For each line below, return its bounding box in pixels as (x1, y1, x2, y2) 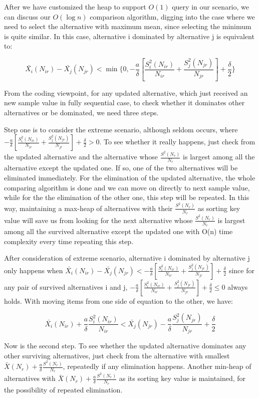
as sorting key (197, 203, 240, 213)
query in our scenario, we (172, 2, 249, 12)
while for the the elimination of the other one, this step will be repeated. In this (4, 192, 249, 203)
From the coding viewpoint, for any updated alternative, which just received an (4, 87, 248, 98)
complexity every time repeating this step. (4, 236, 134, 246)
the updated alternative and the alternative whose (4, 151, 158, 162)
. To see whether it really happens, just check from (99, 136, 255, 147)
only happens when (4, 265, 63, 275)
